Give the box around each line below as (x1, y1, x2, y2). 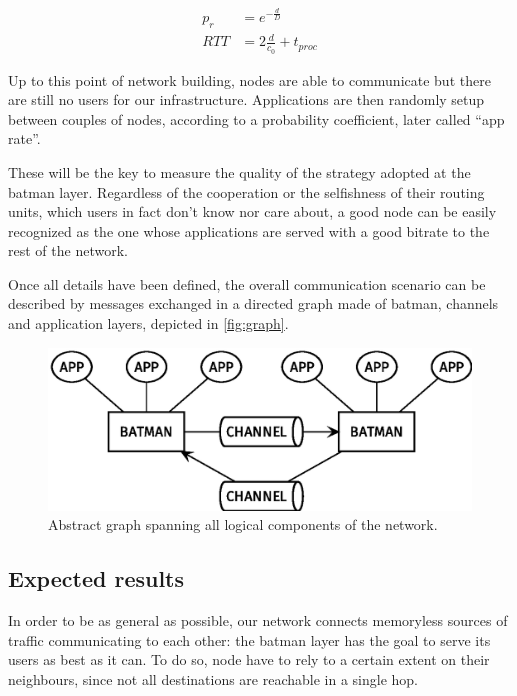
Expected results (8, 563, 185, 594)
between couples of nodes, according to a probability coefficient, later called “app (8, 108, 505, 129)
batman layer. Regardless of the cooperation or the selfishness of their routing (8, 181, 485, 202)
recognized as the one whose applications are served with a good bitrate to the (8, 220, 490, 241)
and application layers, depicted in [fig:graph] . (8, 313, 289, 334)
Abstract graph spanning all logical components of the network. (48, 514, 438, 535)
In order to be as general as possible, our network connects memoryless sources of (8, 610, 508, 631)
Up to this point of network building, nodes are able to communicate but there (8, 69, 491, 90)
